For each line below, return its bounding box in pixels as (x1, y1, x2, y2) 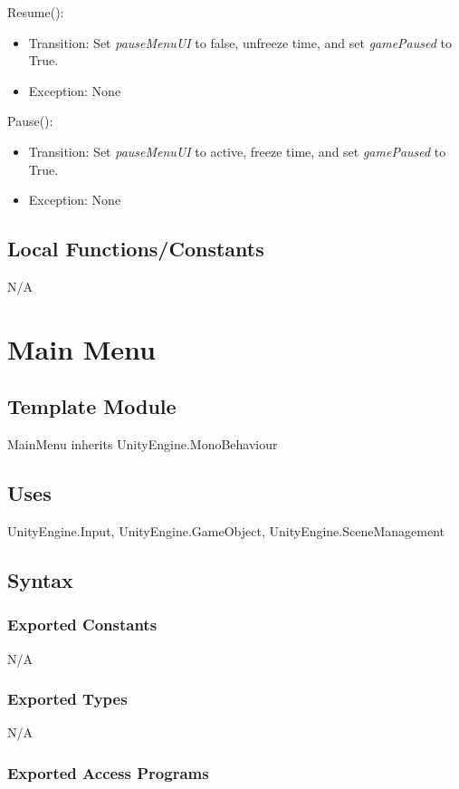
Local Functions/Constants (7, 235, 264, 263)
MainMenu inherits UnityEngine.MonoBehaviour (7, 435, 278, 454)
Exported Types (7, 688, 128, 710)
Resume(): (7, 3, 64, 21)
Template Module (7, 392, 177, 420)
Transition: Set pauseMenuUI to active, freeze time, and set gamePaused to (28, 141, 446, 160)
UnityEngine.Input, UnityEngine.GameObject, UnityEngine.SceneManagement (7, 521, 445, 540)
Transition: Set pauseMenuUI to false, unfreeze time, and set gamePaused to (28, 33, 452, 52)
